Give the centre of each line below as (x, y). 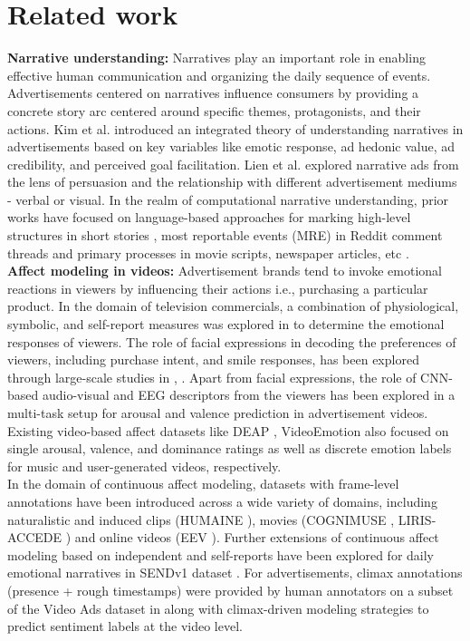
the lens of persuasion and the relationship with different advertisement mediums (232, 182)
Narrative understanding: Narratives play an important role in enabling (216, 58)
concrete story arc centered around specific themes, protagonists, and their (214, 110)
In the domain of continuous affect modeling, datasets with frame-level (203, 484)
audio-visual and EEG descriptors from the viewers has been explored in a (249, 395)
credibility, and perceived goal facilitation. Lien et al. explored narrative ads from (233, 164)
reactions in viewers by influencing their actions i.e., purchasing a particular (218, 288)
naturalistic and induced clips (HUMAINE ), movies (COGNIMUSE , (201, 519)
